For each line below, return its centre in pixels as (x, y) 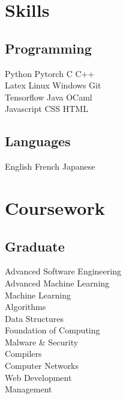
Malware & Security (42, 342)
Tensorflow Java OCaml (49, 97)
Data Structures (34, 318)
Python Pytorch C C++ (50, 73)
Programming (48, 48)
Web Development (38, 377)
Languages (38, 141)
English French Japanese (50, 166)
